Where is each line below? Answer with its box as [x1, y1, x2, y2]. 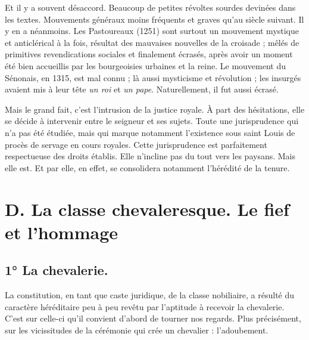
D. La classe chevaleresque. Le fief [5, 196, 289, 221]
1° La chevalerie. [5, 261, 108, 279]
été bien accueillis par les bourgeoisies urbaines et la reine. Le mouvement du [5, 59, 286, 72]
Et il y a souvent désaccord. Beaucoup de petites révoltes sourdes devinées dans [5, 1, 296, 13]
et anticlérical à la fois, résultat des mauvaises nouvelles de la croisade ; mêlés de [5, 36, 299, 48]
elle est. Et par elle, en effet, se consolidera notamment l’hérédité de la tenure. [5, 161, 290, 174]
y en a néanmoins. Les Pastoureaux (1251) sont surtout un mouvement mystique [5, 24, 299, 37]
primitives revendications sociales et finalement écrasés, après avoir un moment [5, 48, 293, 60]
